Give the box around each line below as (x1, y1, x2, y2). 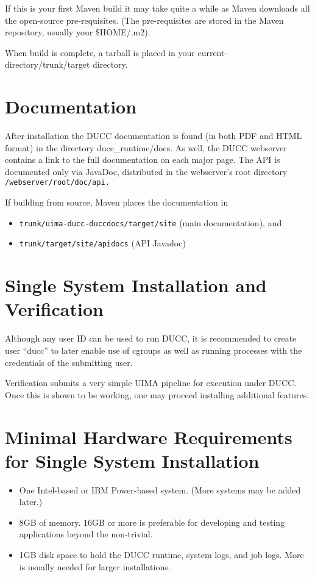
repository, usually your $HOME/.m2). (5, 26, 150, 38)
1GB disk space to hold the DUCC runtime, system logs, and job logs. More (19, 548, 304, 561)
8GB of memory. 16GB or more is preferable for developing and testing (19, 515, 285, 528)
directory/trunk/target (5, 58, 90, 71)
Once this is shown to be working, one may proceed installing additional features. (5, 388, 310, 401)
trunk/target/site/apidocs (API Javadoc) (19, 237, 186, 249)
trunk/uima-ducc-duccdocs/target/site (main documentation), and (19, 216, 282, 229)
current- (197, 46, 228, 59)
